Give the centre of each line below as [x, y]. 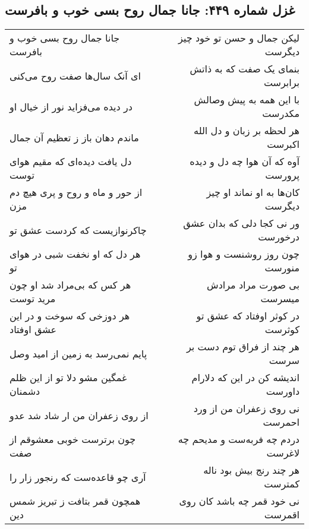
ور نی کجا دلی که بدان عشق [241, 223]
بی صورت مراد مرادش [253, 285]
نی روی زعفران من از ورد [246, 408]
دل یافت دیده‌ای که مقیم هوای [71, 161]
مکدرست [281, 113]
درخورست [279, 237]
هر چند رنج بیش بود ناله [251, 470]
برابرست [281, 83]
